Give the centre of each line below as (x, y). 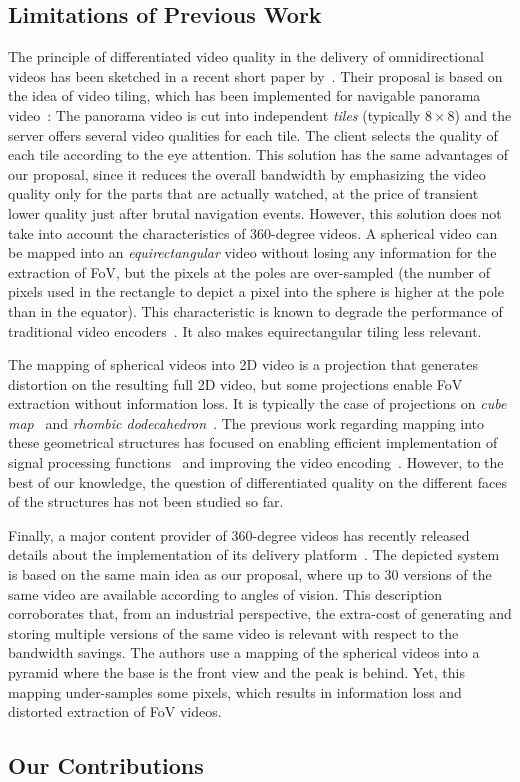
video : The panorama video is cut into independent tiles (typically (214, 114)
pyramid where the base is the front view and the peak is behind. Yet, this (236, 672)
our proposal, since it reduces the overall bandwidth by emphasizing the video (247, 173)
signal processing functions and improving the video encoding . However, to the (256, 462)
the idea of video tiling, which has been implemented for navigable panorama (244, 95)
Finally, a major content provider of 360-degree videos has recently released (239, 534)
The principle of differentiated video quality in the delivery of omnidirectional (246, 56)
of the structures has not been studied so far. (146, 501)
